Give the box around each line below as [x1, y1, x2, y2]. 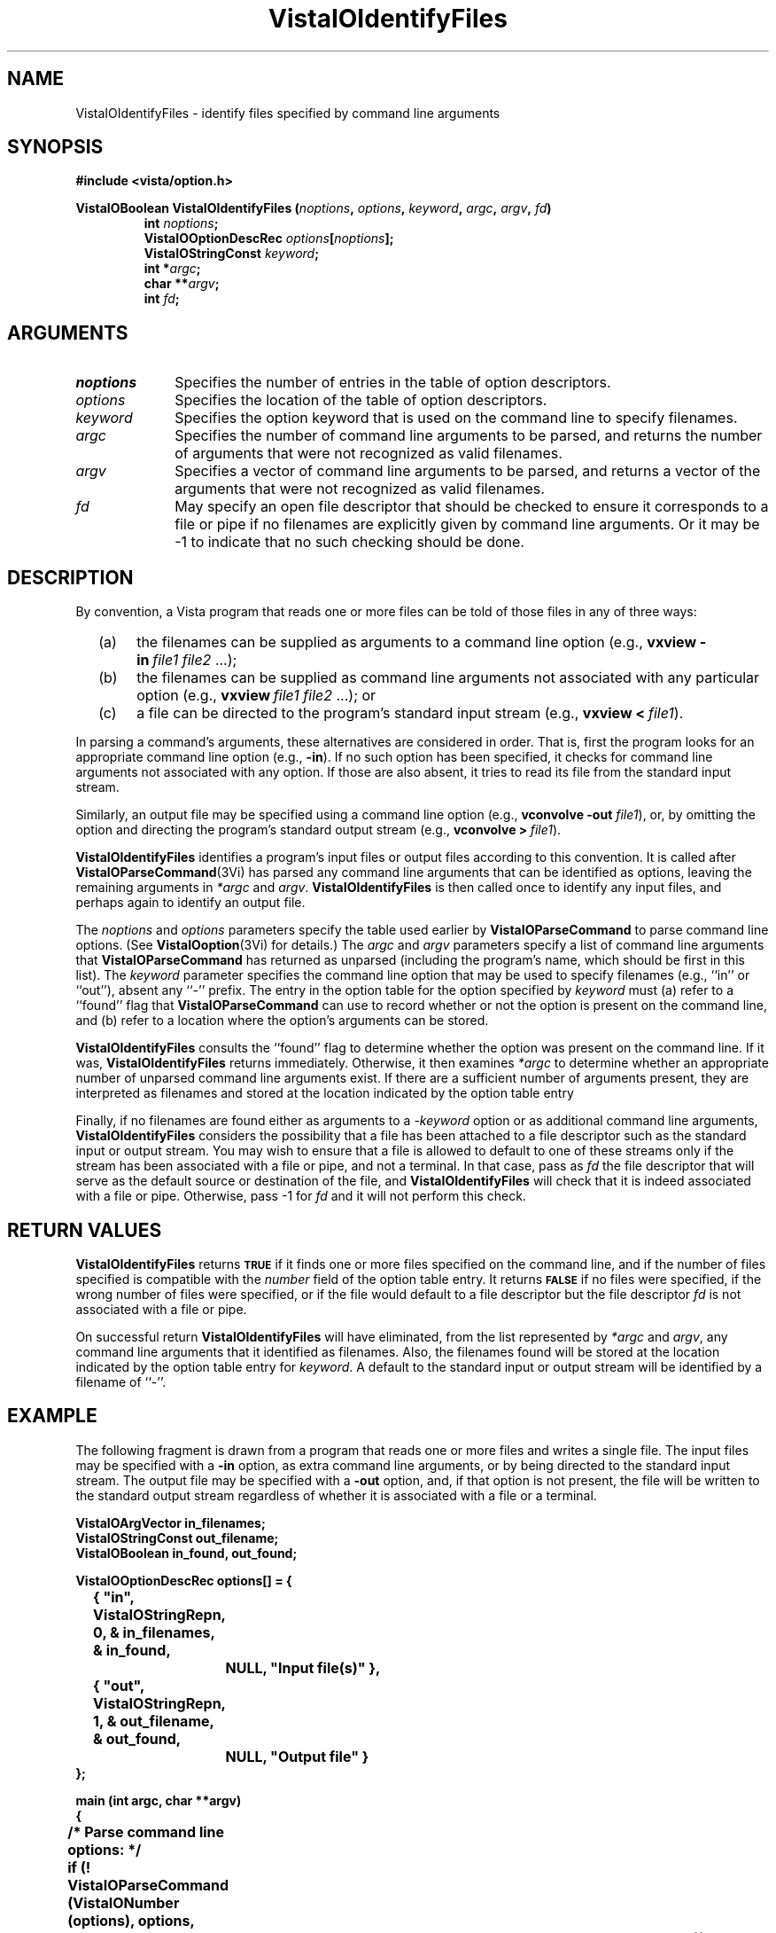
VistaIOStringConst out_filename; [75, 1530, 279, 1546]
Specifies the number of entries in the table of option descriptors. [175, 373, 611, 392]
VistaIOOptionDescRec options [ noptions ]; [144, 231, 394, 247]
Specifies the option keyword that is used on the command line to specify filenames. [175, 409, 738, 427]
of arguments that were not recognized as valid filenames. [175, 444, 563, 463]
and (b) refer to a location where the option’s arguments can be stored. [75, 1013, 489, 1029]
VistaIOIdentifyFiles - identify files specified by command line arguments [75, 105, 501, 121]
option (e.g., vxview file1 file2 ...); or [136, 686, 376, 705]
